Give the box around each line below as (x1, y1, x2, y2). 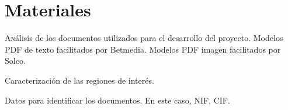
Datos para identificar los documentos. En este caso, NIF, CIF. (5, 94, 230, 106)
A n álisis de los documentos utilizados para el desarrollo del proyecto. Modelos (5, 32, 283, 44)
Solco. (5, 54, 26, 67)
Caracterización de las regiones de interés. (5, 74, 154, 86)
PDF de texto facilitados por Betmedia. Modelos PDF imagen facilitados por (5, 43, 281, 55)
